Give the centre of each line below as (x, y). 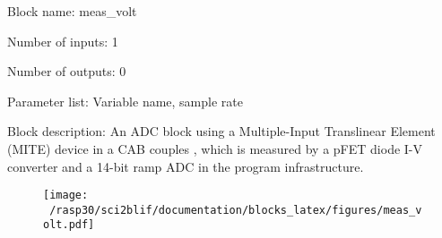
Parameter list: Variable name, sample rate (125, 101)
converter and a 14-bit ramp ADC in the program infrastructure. (186, 166)
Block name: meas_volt (72, 11)
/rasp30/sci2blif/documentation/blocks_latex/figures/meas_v (236, 210)
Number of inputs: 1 (63, 41)
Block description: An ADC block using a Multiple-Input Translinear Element (221, 131)
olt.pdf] (69, 225)
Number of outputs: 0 (67, 71)
